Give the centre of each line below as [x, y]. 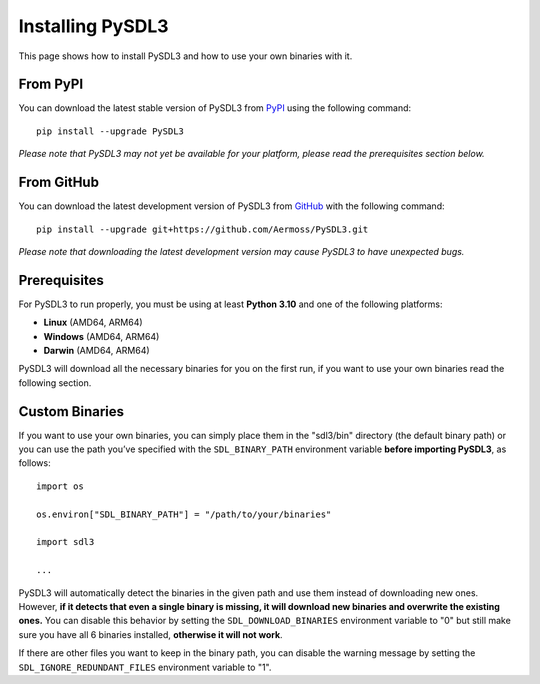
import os [60, 486]
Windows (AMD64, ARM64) [101, 336]
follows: [34, 463]
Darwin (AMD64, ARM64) [96, 350]
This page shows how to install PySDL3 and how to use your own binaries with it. [185, 56]
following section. [55, 382]
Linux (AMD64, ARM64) [93, 322]
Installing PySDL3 [93, 26]
